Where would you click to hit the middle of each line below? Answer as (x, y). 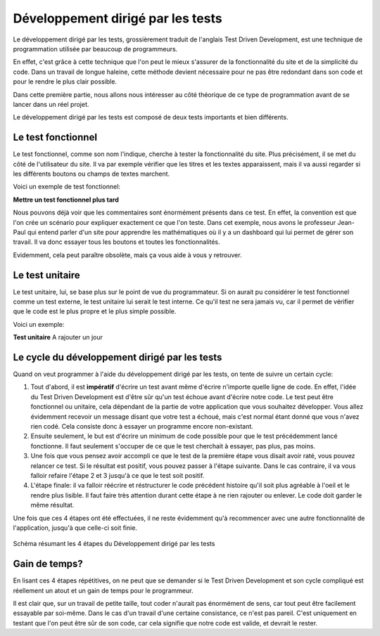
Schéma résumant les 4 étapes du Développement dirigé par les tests (114, 544)
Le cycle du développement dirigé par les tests (118, 357)
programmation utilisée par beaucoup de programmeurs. (95, 48)
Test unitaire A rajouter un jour (58, 337)
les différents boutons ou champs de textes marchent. (91, 174)
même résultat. (52, 505)
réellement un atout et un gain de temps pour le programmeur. (103, 590)
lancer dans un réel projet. (51, 104)
